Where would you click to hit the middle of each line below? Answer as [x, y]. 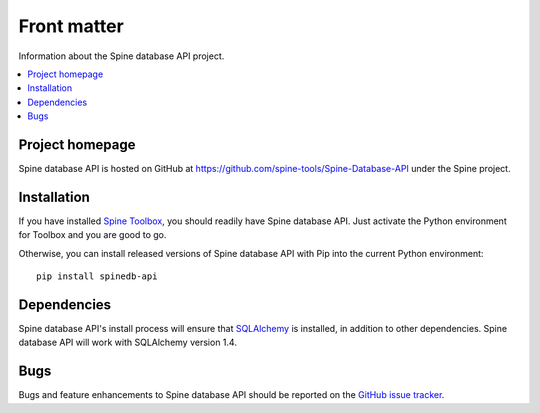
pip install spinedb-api [97, 276]
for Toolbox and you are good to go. [92, 235]
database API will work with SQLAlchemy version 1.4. [127, 342]
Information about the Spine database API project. [121, 56]
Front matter [71, 26]
